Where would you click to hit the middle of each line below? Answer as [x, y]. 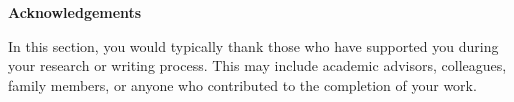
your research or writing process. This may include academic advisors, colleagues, [257, 65]
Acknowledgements [75, 12]
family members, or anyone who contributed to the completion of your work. [242, 84]
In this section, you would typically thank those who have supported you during [253, 45]
